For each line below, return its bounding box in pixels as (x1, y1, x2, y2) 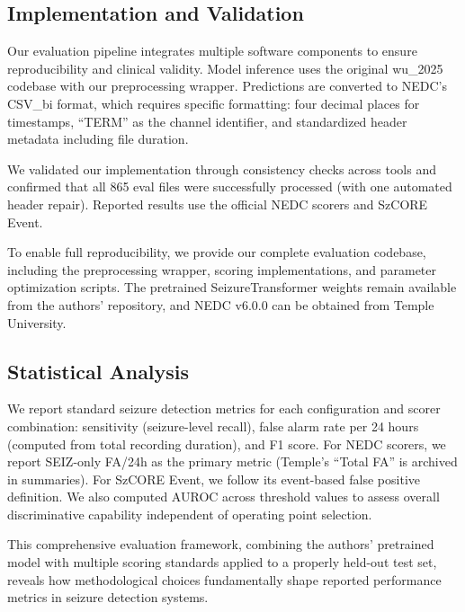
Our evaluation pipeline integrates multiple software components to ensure (7, 41, 417, 60)
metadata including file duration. (7, 129, 189, 148)
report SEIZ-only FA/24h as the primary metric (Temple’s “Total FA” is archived (7, 452, 458, 471)
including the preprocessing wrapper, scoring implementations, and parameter (7, 260, 437, 279)
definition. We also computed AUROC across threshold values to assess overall (7, 487, 440, 506)
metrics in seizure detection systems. (7, 588, 209, 607)
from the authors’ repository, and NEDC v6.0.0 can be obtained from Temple (7, 295, 434, 314)
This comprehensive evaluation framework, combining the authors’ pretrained (7, 535, 434, 554)
